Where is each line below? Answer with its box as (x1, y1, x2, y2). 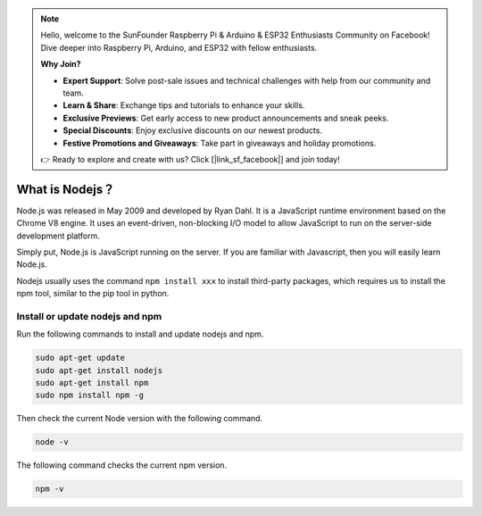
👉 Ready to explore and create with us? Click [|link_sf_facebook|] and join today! (40, 154, 340, 164)
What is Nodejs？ (16, 181, 115, 196)
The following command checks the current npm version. (16, 460, 228, 470)
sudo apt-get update (35, 353, 125, 363)
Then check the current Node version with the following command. (16, 413, 263, 424)
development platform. (16, 230, 100, 241)
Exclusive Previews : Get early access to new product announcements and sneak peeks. (62, 112, 389, 123)
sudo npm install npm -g (35, 390, 145, 401)
